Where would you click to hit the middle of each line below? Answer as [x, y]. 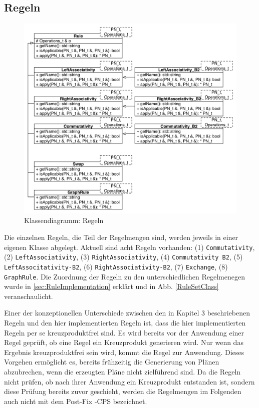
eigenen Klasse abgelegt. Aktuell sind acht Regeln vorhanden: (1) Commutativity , [129, 247]
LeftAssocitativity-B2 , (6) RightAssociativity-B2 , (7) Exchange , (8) [116, 266]
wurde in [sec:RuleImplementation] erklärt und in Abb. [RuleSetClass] [111, 286]
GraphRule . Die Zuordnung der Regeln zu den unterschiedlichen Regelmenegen [124, 276]
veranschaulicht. [29, 296]
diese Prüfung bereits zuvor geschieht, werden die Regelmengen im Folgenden [123, 391]
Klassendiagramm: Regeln [64, 220]
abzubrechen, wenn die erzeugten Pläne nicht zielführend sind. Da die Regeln [122, 372]
